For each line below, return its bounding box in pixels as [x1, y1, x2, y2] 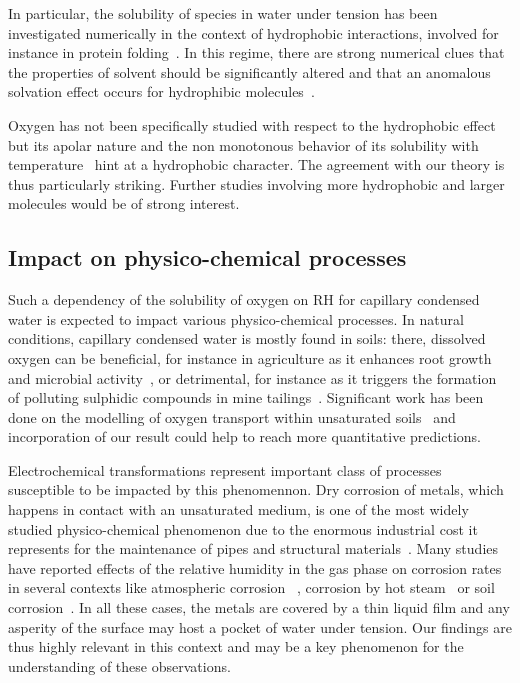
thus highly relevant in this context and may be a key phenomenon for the [8, 636, 464, 657]
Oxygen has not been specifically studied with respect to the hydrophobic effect [8, 114, 496, 135]
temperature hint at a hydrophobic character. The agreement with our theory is [8, 154, 505, 175]
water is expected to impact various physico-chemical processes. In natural [8, 308, 464, 329]
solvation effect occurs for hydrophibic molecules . [8, 81, 315, 102]
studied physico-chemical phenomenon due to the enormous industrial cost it [8, 518, 478, 539]
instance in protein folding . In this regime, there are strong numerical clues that [8, 42, 505, 63]
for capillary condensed [338, 289, 480, 310]
